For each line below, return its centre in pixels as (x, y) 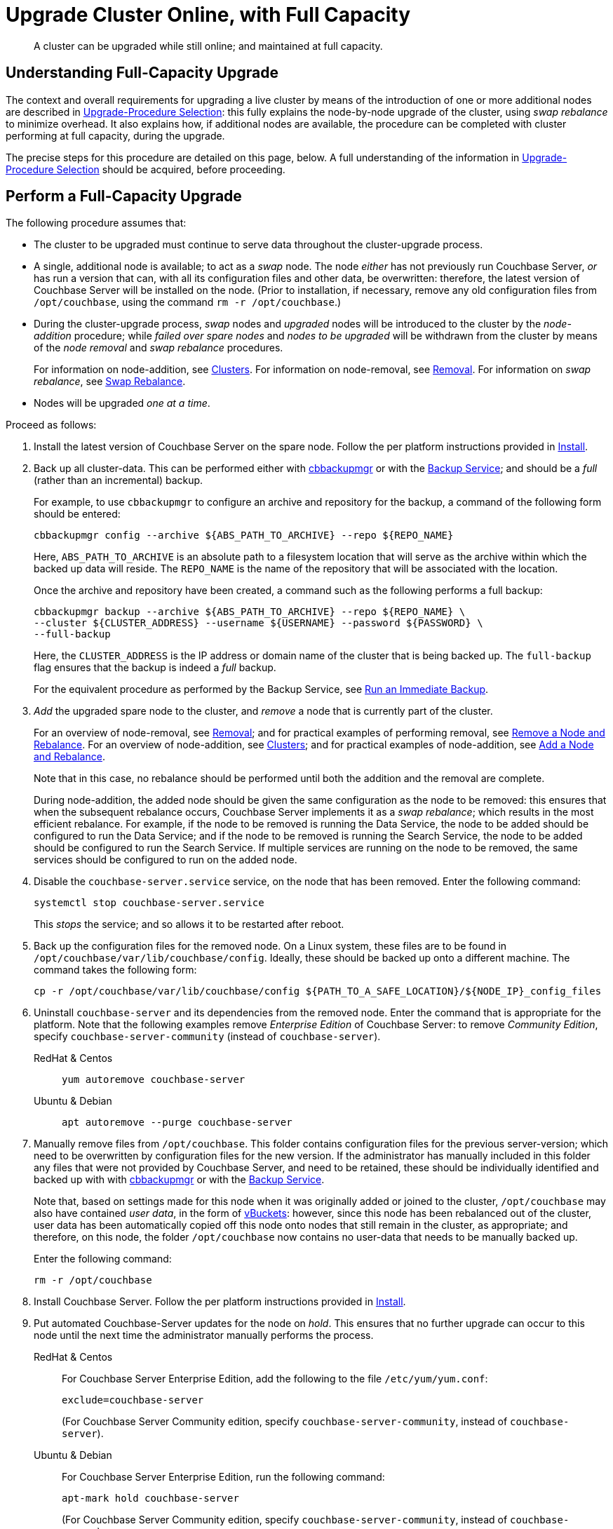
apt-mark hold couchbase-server (150, 1498)
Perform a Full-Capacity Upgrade (124, 196)
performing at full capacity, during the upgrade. (115, 135)
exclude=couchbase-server (133, 1400)
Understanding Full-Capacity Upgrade (142, 73)
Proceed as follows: (51, 425)
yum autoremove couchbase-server (154, 1080)
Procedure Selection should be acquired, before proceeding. (146, 169)
